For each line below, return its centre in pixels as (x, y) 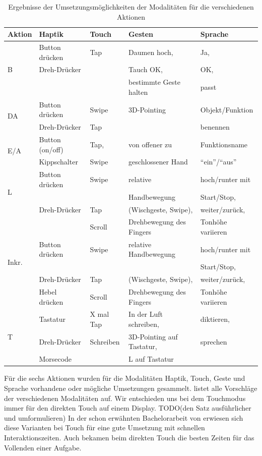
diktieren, (215, 319)
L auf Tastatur (151, 359)
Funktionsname (224, 144)
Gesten (141, 34)
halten (138, 92)
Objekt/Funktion (227, 109)
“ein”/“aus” (218, 162)
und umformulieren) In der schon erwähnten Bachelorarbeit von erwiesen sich (124, 417)
